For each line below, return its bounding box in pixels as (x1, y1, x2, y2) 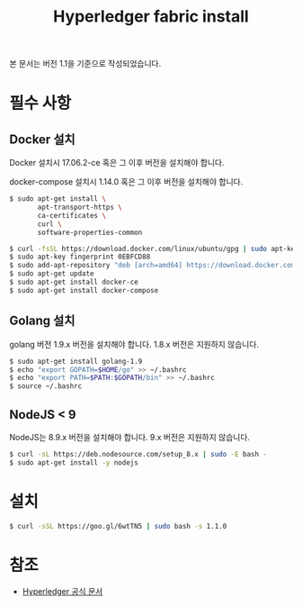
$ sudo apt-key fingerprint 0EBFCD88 (9, 252, 151, 262)
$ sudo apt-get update (9, 269, 94, 278)
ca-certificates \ (37, 211, 106, 220)
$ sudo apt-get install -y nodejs (9, 457, 139, 467)
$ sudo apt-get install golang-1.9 (9, 357, 143, 366)
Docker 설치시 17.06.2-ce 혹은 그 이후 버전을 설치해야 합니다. (9, 158, 225, 168)
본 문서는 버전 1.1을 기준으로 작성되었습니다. (9, 59, 162, 69)
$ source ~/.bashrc (9, 382, 83, 391)
